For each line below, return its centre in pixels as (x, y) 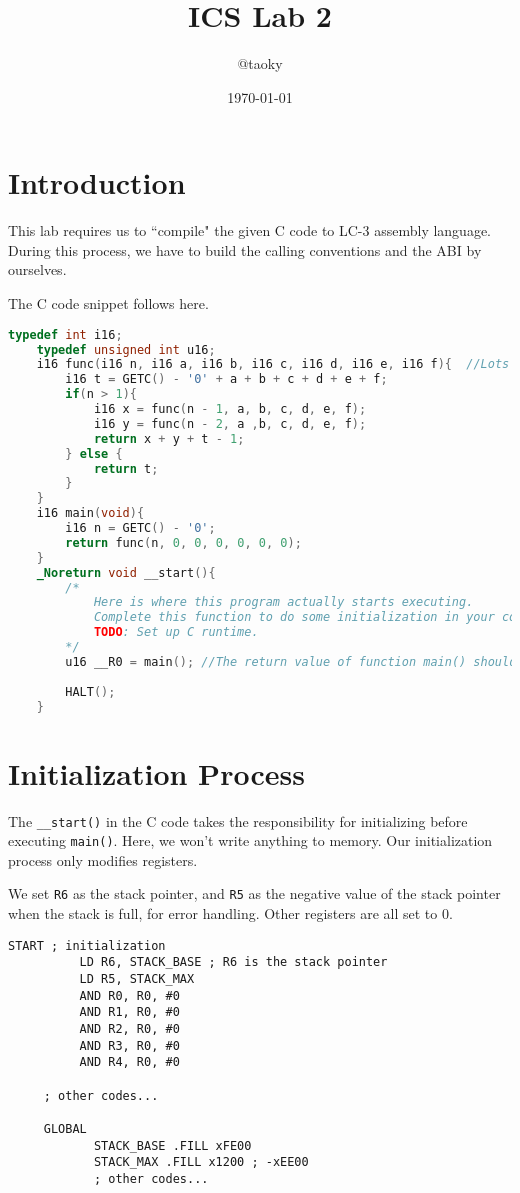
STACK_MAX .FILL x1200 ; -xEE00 (201, 1162)
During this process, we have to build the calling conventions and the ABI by (245, 249)
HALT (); (90, 691)
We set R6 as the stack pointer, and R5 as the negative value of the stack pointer (254, 893)
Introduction (97, 182)
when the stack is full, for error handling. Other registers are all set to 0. (230, 913)
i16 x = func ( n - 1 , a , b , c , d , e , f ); (230, 409)
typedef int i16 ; (65, 334)
